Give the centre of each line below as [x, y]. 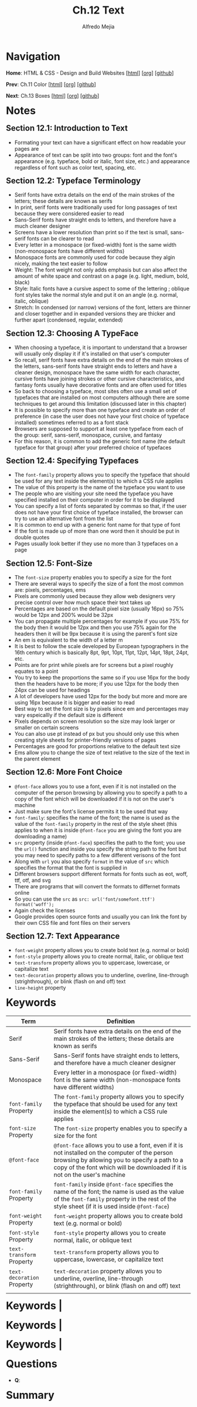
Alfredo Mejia [98, 26]
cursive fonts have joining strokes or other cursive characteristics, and [99, 379]
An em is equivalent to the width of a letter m [69, 640]
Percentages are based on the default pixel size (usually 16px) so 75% [99, 609]
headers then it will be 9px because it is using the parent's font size [96, 634]
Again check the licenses [45, 910]
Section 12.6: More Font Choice [64, 772]
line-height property [40, 988]
